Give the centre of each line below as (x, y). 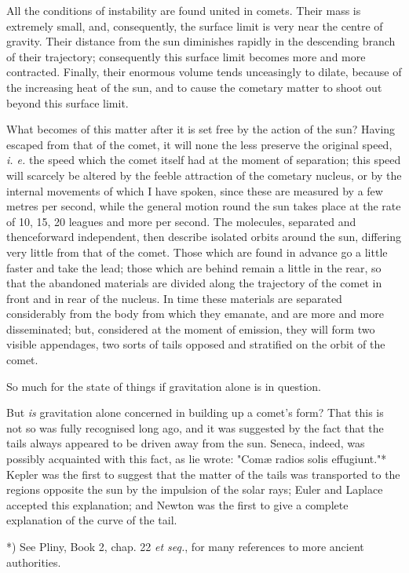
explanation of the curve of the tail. (92, 520)
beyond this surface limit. (68, 102)
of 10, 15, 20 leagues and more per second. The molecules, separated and (181, 221)
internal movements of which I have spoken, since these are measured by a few (195, 190)
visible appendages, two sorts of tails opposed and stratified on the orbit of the (196, 344)
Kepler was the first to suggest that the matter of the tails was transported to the (203, 474)
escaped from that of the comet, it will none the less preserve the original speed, (199, 144)
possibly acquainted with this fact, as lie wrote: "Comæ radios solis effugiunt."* (197, 459)
